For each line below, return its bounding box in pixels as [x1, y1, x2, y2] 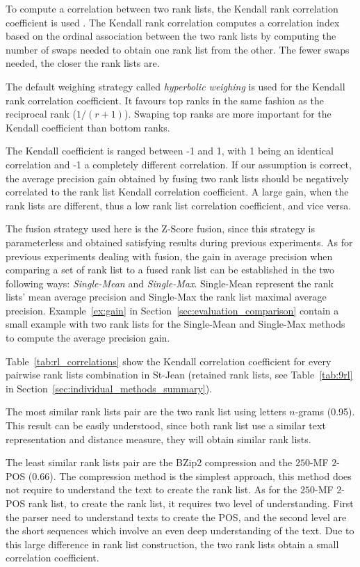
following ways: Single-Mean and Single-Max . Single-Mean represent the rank [6, 275, 334, 290]
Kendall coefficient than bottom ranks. [6, 120, 170, 134]
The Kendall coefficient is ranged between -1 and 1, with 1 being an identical [6, 143, 334, 158]
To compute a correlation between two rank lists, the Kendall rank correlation [6, 1, 338, 15]
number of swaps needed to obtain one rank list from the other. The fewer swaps [6, 42, 350, 56]
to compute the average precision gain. [6, 330, 170, 345]
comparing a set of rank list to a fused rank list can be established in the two [6, 262, 335, 277]
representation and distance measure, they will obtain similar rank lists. [6, 431, 311, 446]
